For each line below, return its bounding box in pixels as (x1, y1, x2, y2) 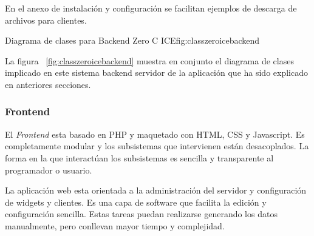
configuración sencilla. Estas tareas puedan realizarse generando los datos (5, 207, 278, 220)
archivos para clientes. (5, 13, 87, 26)
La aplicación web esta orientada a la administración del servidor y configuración (5, 184, 307, 197)
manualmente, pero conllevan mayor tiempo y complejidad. (5, 219, 225, 232)
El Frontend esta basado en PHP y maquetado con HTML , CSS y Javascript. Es (5, 127, 305, 140)
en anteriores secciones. (5, 78, 91, 90)
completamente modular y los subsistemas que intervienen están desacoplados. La (5, 140, 309, 152)
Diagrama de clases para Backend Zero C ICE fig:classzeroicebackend (5, 34, 260, 47)
